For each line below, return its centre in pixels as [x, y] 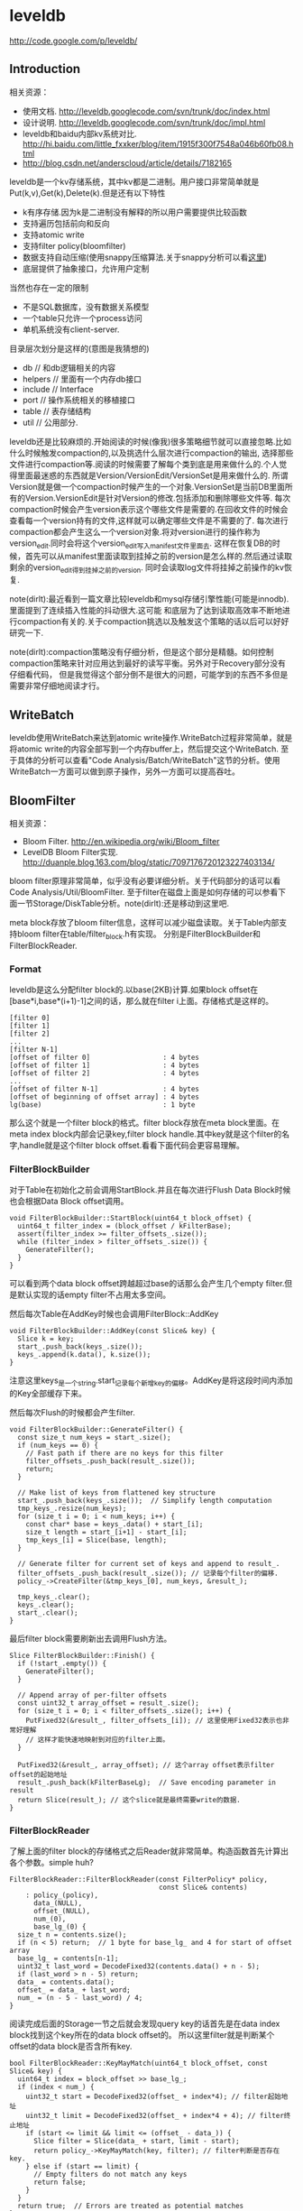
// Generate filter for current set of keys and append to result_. [149, 1564]
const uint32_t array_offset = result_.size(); [109, 1703]
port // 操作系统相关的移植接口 [78, 400]
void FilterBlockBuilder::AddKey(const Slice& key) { [113, 1331]
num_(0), [50, 1919]
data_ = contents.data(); [66, 1982]
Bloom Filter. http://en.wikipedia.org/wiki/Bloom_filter [121, 841]
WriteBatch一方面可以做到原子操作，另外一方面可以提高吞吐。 [125, 771]
